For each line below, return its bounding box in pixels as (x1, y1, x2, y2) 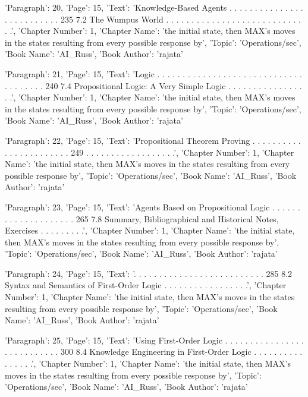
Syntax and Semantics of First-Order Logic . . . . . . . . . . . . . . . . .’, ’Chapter (5, 279, 287, 291)
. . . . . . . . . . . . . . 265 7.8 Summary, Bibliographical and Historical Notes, (5, 212, 279, 225)
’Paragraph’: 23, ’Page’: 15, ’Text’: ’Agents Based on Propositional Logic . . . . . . (5, 200, 300, 213)
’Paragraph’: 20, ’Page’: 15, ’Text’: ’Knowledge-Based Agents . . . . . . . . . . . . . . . (5, 1, 303, 13)
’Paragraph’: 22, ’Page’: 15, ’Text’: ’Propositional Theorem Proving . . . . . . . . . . (5, 134, 301, 146)
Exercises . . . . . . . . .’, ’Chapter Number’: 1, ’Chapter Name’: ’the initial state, (5, 224, 295, 237)
